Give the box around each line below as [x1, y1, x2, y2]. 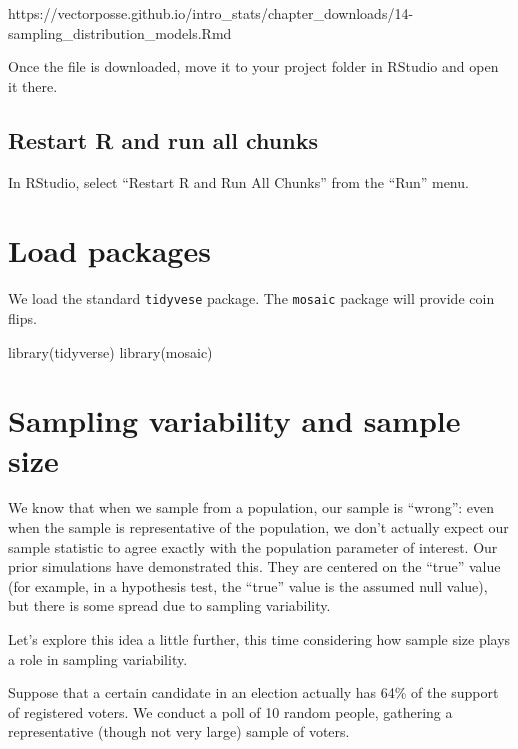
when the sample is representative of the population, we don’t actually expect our [8, 517, 509, 538]
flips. [8, 307, 37, 328]
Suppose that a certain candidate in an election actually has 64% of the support [8, 682, 499, 703]
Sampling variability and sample [8, 400, 461, 441]
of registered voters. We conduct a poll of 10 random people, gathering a [8, 701, 453, 722]
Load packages [8, 230, 211, 271]
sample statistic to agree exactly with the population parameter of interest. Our [8, 536, 498, 557]
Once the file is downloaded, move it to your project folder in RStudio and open [8, 56, 499, 77]
